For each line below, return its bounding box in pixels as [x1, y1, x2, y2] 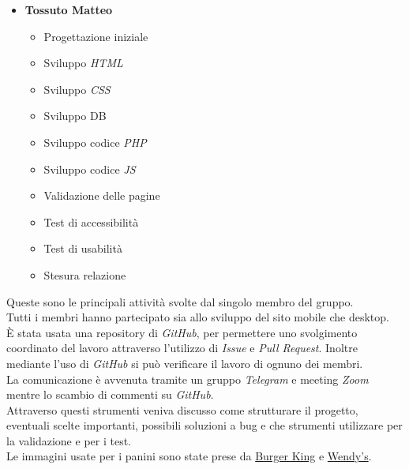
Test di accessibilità [43, 213, 139, 230]
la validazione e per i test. [6, 432, 131, 448]
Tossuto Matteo [24, 2, 113, 17]
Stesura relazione [43, 266, 126, 283]
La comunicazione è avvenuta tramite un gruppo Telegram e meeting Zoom [6, 370, 369, 387]
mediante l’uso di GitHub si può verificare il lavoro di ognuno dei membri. [6, 355, 363, 371]
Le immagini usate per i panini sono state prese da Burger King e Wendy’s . [6, 448, 372, 464]
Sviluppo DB [43, 107, 107, 124]
